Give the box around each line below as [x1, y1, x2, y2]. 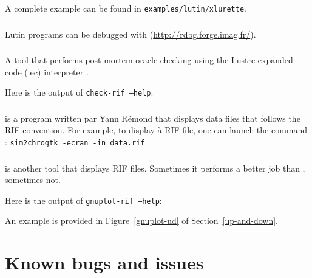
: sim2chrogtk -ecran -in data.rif [5, 136, 145, 148]
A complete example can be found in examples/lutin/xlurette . [5, 2, 246, 14]
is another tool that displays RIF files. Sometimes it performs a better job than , [5, 161, 305, 174]
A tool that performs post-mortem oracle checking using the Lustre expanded [5, 54, 293, 66]
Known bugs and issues [5, 250, 204, 275]
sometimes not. [5, 173, 61, 186]
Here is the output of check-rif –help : [5, 86, 154, 99]
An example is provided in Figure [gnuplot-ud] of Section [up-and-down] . [5, 214, 279, 227]
